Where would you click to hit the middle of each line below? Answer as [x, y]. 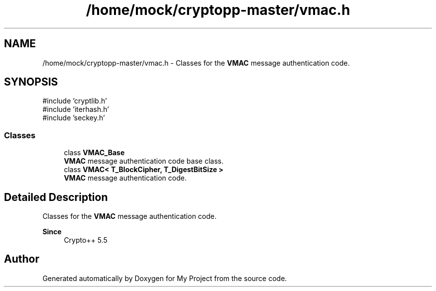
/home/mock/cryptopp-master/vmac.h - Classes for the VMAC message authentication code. [196, 63]
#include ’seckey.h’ [74, 118]
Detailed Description [56, 197]
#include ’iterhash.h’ [76, 109]
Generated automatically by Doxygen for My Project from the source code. [165, 278]
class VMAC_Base [94, 153]
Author [22, 259]
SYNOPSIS [31, 82]
